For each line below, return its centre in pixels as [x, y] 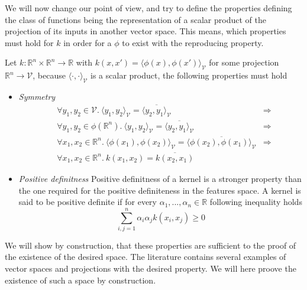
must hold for [29, 42]
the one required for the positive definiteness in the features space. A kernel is [160, 190]
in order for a [88, 42]
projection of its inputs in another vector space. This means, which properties [146, 31]
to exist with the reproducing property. [193, 42]
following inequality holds [256, 202]
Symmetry [37, 96]
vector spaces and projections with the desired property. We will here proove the [151, 268]
